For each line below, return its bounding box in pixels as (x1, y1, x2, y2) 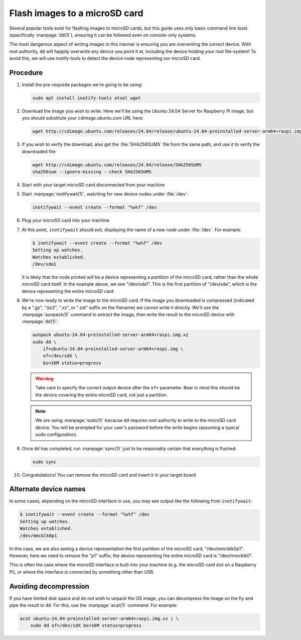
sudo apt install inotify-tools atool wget (32, 95, 141, 100)
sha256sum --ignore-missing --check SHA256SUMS (32, 169, 152, 175)
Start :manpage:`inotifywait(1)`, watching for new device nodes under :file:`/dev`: (22, 191, 189, 197)
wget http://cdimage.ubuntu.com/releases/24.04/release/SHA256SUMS (32, 162, 202, 168)
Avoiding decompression (9, 582, 90, 590)
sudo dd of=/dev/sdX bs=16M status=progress (30, 623, 142, 628)
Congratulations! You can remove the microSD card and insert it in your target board (22, 472, 196, 478)
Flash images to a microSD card (9, 8, 143, 19)
